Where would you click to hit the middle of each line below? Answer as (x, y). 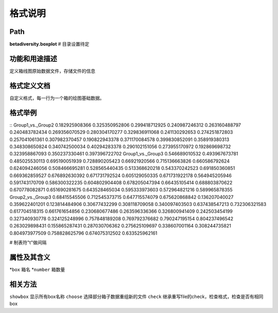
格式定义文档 (30, 86)
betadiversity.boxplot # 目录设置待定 (49, 44)
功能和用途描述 (33, 58)
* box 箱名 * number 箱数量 (37, 269)
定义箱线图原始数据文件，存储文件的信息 (52, 71)
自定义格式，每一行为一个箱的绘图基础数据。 (57, 98)
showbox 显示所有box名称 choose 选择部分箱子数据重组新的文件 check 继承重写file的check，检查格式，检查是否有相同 (136, 297)
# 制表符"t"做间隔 (28, 242)
